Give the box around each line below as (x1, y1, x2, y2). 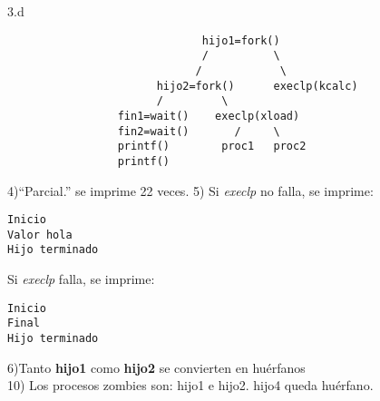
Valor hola (7, 228, 73, 241)
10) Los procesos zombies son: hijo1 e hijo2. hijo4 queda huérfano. (7, 376, 374, 395)
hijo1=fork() (201, 34, 280, 47)
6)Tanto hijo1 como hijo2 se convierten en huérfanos (7, 357, 306, 377)
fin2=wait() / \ (117, 124, 280, 138)
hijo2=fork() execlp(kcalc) (156, 79, 358, 93)
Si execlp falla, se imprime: (7, 269, 155, 289)
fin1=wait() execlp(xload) (117, 109, 300, 122)
